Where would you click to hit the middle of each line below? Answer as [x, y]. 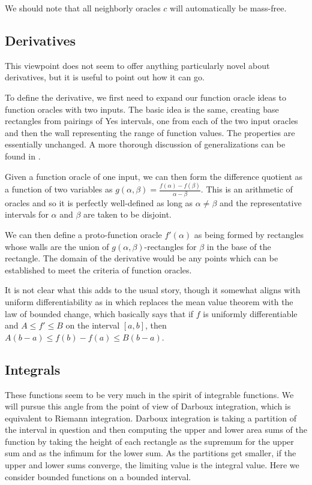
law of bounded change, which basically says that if [99, 313]
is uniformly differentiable [250, 313]
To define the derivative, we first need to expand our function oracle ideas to [145, 97]
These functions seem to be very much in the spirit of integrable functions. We [149, 394]
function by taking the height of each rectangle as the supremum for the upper [149, 441]
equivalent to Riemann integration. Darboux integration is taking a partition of [151, 418]
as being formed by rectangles [249, 234]
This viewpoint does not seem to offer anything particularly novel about [137, 65]
